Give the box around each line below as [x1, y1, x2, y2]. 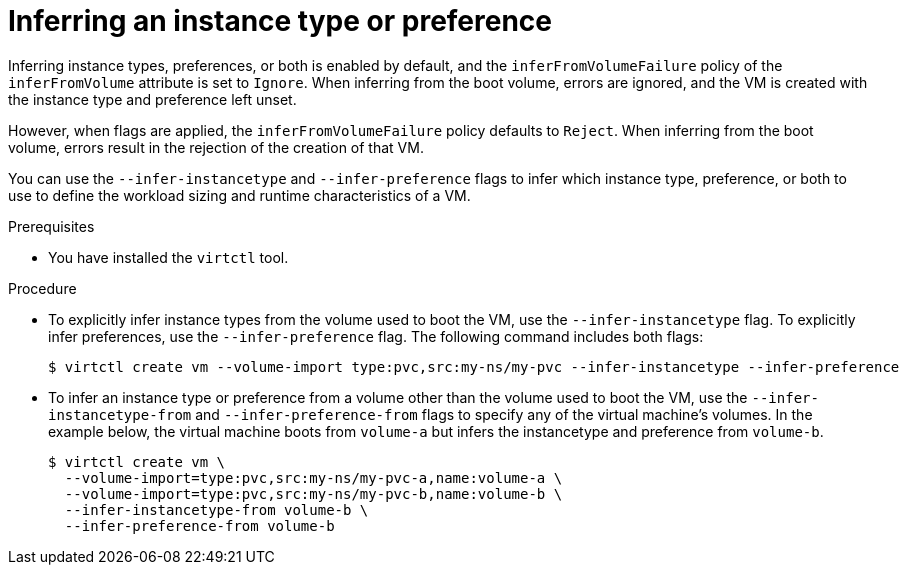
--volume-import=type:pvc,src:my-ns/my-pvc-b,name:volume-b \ [64, 485, 563, 502]
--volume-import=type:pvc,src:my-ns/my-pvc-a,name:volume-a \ [64, 469, 563, 486]
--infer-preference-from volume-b [64, 517, 335, 534]
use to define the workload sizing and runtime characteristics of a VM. [8, 186, 471, 204]
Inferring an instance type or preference [8, 4, 553, 38]
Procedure [8, 279, 77, 297]
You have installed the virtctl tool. [48, 248, 289, 266]
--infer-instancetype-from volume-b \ [64, 501, 369, 518]
